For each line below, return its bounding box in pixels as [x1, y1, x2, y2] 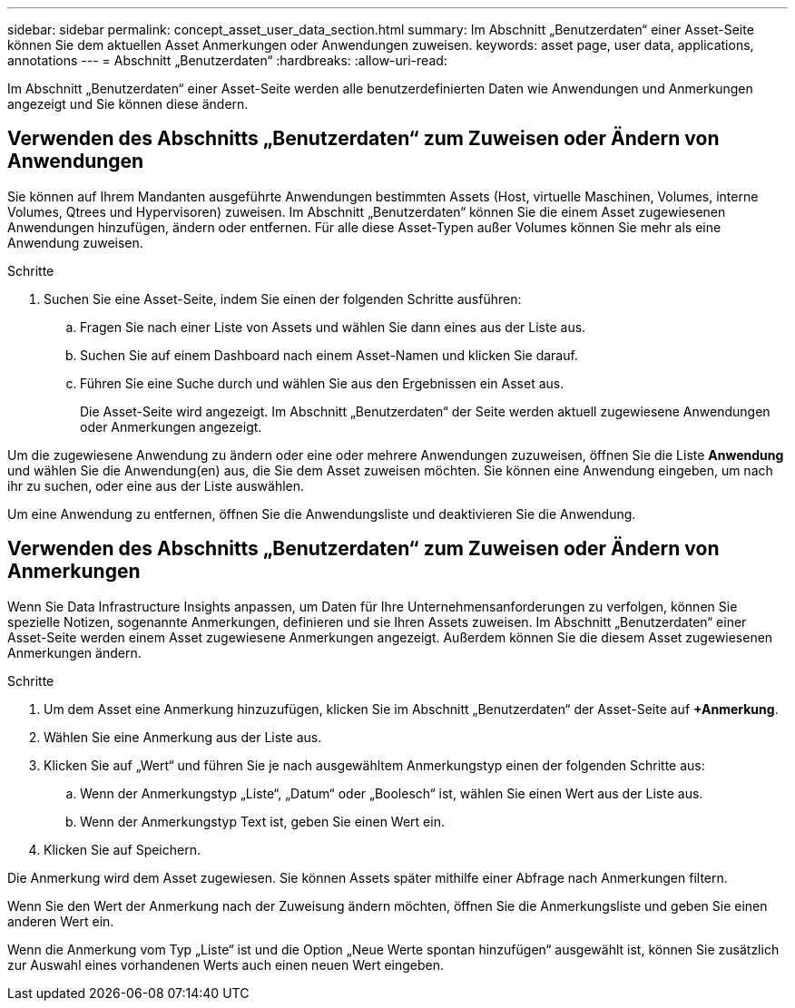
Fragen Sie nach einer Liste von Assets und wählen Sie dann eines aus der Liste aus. [80, 318, 586, 335]
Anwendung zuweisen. [7, 234, 143, 250]
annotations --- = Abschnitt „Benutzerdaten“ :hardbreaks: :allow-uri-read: [7, 53, 447, 68]
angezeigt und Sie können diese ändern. [7, 96, 249, 112]
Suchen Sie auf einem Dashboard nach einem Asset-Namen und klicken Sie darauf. [80, 347, 578, 363]
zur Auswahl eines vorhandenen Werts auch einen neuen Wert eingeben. [7, 956, 445, 973]
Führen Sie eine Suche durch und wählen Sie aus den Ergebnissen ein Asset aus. [80, 375, 564, 391]
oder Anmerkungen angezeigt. [80, 418, 262, 435]
